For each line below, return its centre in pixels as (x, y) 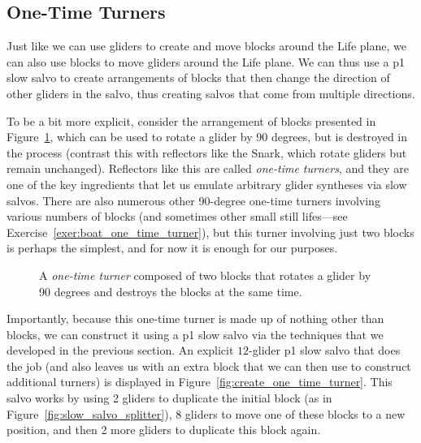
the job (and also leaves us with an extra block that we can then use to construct (209, 366)
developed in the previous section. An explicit (120, 350)
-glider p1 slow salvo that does (325, 350)
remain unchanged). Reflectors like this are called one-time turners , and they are (208, 168)
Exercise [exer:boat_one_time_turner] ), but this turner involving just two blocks (210, 232)
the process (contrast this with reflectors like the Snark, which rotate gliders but (207, 152)
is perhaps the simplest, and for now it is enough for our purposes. (172, 248)
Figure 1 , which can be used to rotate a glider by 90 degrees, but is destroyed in (207, 137)
